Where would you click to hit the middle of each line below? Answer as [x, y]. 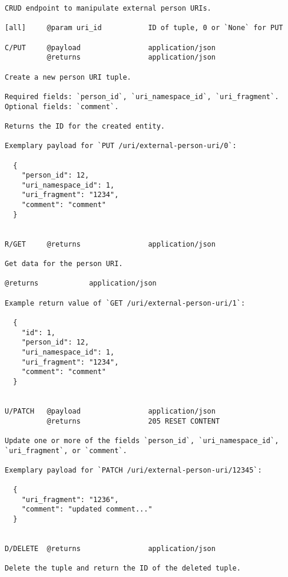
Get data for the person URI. [64, 264]
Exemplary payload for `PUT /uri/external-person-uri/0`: [121, 146]
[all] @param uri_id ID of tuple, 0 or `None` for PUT [144, 28]
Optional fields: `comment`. [62, 106]
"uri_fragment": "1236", [70, 499]
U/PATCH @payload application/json [110, 411]
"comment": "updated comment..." [87, 509]
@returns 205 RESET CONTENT [133, 421]
